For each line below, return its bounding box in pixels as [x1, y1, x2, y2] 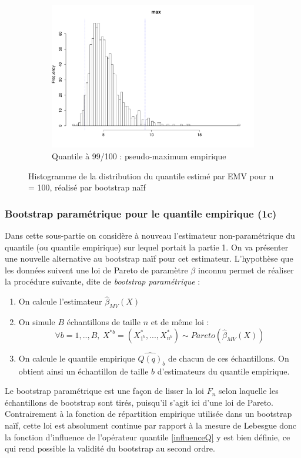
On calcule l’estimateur [18, 295, 102, 307]
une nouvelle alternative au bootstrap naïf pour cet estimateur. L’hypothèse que [5, 252, 293, 265]
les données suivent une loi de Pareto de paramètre [5, 263, 188, 276]
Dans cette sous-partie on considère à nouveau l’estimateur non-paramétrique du [5, 229, 295, 242]
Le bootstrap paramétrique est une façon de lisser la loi [5, 385, 204, 397]
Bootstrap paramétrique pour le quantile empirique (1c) [5, 206, 277, 220]
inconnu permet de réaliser [198, 263, 294, 276]
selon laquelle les [219, 385, 279, 397]
